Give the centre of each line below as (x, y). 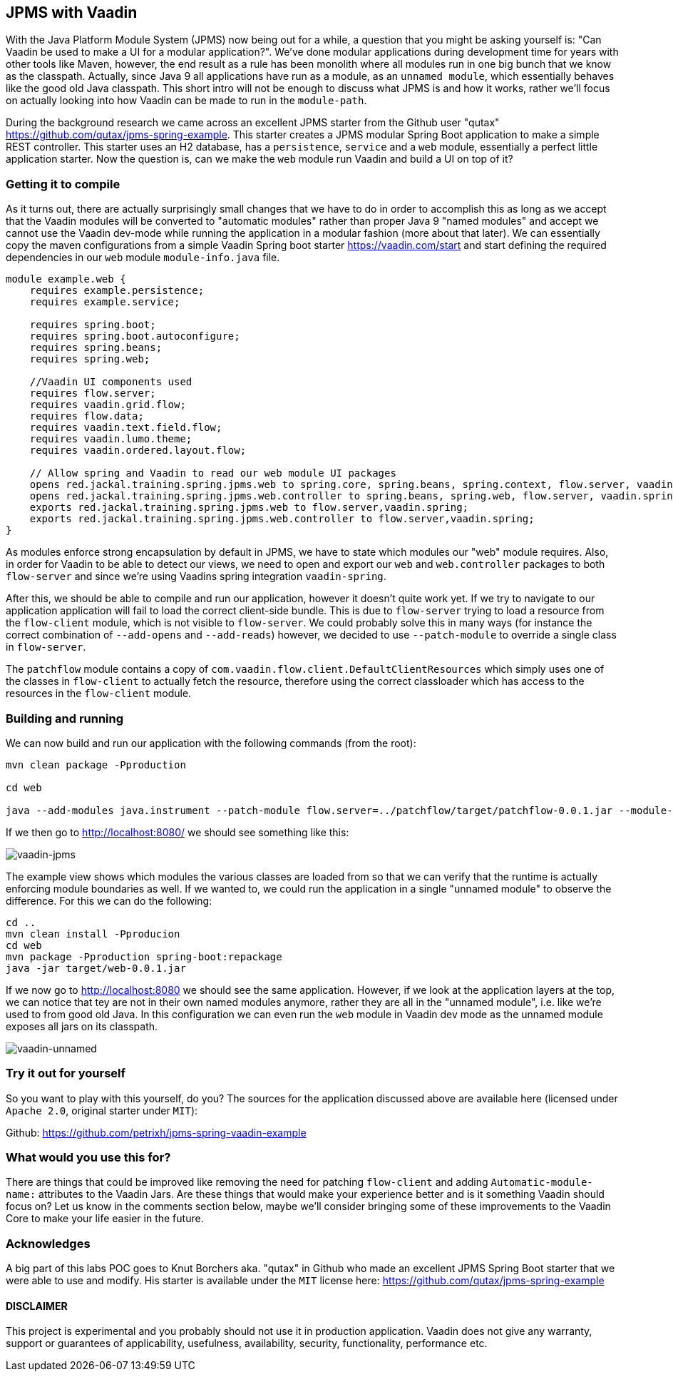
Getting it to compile (63, 184)
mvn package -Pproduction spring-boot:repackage (144, 956)
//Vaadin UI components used (111, 382)
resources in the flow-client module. (99, 693)
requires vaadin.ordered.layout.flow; (138, 451)
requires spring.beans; (96, 348)
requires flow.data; (87, 416)
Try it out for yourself (66, 1073)
